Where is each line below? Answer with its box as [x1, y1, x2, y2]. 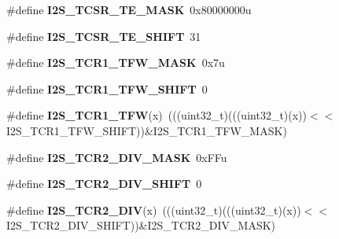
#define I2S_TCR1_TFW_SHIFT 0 [6, 80, 208, 97]
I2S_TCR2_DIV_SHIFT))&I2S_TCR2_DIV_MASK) [6, 217, 276, 233]
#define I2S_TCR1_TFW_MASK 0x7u [6, 54, 225, 71]
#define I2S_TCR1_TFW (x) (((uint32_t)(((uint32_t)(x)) [6, 107, 308, 123]
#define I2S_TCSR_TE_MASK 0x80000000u [6, 2, 252, 17]
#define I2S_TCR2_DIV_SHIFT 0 [6, 175, 202, 192]
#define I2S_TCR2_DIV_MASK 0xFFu [6, 149, 227, 165]
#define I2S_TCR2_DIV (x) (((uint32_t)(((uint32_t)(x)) [6, 201, 301, 218]
